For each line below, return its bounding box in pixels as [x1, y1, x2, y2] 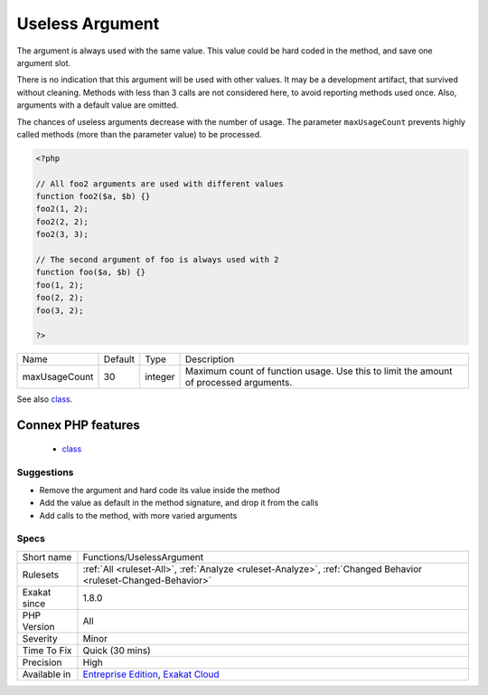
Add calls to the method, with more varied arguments [39, 509, 238, 520]
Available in [22, 668, 71, 681]
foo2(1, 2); [35, 204, 89, 214]
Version [22, 620, 55, 633]
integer [145, 371, 175, 384]
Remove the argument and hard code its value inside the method [39, 484, 280, 495]
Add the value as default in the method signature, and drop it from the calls [39, 498, 319, 509]
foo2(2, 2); [35, 216, 89, 226]
